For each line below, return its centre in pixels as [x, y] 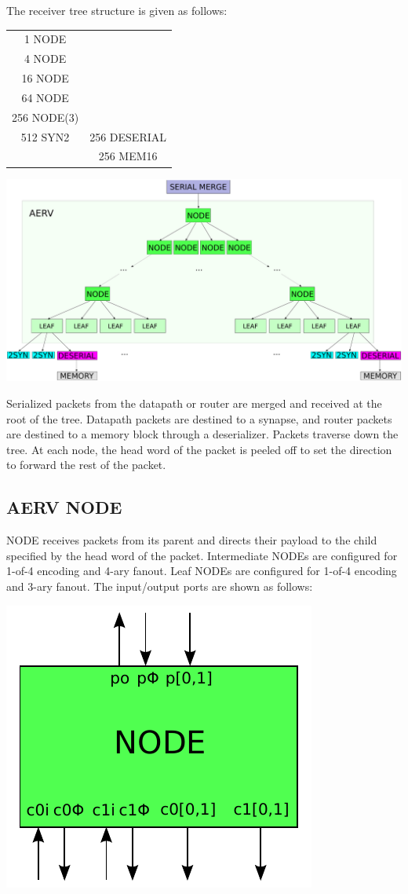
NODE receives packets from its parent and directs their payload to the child [192, 540]
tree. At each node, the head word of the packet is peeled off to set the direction [199, 449]
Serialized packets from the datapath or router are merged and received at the [194, 403]
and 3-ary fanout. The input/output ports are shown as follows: [160, 586]
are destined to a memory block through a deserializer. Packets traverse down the [202, 434]
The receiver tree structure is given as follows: [117, 10]
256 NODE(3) [46, 117]
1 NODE [45, 39]
